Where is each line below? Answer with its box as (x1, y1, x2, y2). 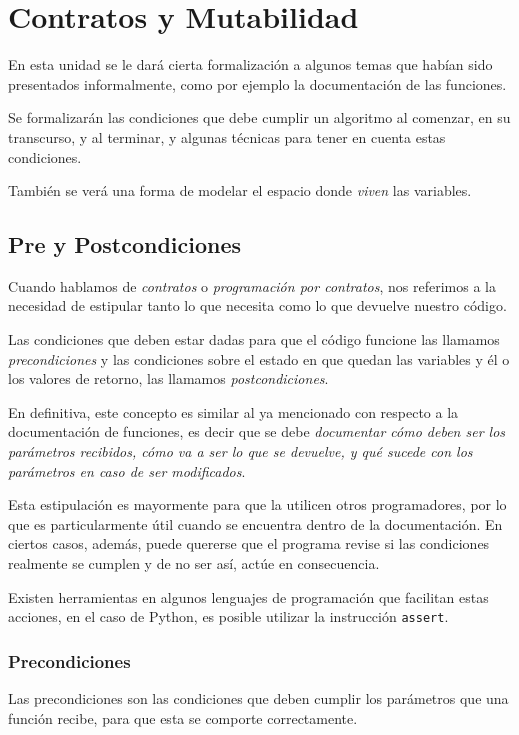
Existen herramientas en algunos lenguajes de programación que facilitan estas (8, 586, 489, 607)
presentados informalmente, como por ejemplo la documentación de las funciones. (8, 73, 507, 94)
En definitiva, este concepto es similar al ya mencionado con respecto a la (8, 401, 459, 422)
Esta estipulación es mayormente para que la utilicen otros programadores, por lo (8, 494, 507, 515)
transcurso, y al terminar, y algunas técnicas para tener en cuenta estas (8, 126, 446, 147)
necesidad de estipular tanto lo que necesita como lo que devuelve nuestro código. (8, 295, 507, 316)
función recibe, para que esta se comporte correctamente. (8, 707, 358, 728)
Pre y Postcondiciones (8, 229, 242, 260)
